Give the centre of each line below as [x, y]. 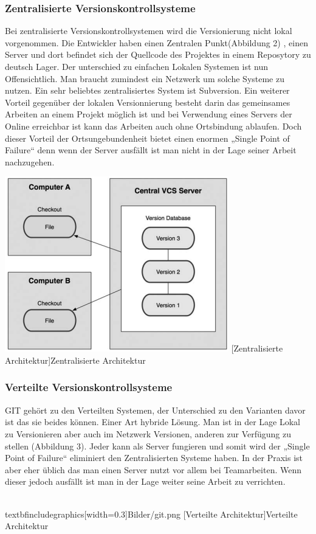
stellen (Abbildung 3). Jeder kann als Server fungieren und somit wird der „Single [157, 446]
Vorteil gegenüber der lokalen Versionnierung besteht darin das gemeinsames [148, 102]
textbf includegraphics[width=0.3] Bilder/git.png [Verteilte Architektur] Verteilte [151, 514]
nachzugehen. [30, 161]
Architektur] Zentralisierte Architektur [75, 360]
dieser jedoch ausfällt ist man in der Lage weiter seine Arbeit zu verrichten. [145, 481]
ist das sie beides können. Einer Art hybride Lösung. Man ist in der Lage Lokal [153, 422]
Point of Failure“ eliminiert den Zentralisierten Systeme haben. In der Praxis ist [154, 458]
